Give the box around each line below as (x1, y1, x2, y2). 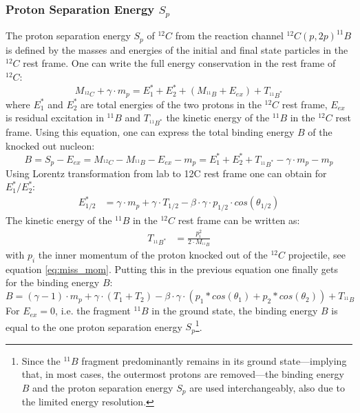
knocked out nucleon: (6, 138, 95, 152)
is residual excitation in (6, 110, 104, 125)
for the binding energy (6, 275, 100, 290)
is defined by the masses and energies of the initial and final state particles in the (6, 42, 348, 57)
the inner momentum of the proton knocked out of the (38, 248, 268, 262)
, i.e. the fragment (55, 303, 131, 318)
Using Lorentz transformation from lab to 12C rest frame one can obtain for (6, 165, 327, 180)
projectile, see (288, 248, 346, 262)
